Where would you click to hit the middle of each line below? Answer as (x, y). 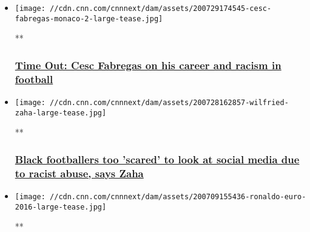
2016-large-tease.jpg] (61, 207)
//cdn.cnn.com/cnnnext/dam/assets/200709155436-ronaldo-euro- (178, 197)
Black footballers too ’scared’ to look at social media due (157, 159)
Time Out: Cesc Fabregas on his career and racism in (148, 65)
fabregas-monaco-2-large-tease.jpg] (89, 19)
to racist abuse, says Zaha (79, 173)
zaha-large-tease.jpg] (61, 113)
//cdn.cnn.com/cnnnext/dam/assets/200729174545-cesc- (161, 9)
